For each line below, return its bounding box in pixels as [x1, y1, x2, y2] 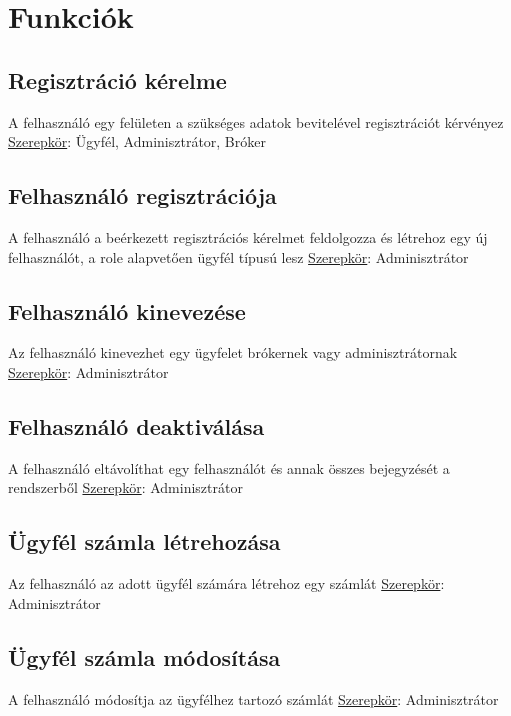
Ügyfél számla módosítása [8, 641, 281, 672]
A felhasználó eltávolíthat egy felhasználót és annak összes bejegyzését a [8, 457, 450, 478]
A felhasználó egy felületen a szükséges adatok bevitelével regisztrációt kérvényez [8, 111, 504, 132]
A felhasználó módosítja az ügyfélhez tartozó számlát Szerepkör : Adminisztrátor [8, 688, 499, 709]
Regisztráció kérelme [8, 64, 227, 95]
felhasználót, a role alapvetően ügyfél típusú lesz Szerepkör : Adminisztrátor [8, 246, 469, 267]
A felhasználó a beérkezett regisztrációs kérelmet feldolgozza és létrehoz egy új [8, 226, 488, 247]
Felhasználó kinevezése [8, 295, 246, 326]
